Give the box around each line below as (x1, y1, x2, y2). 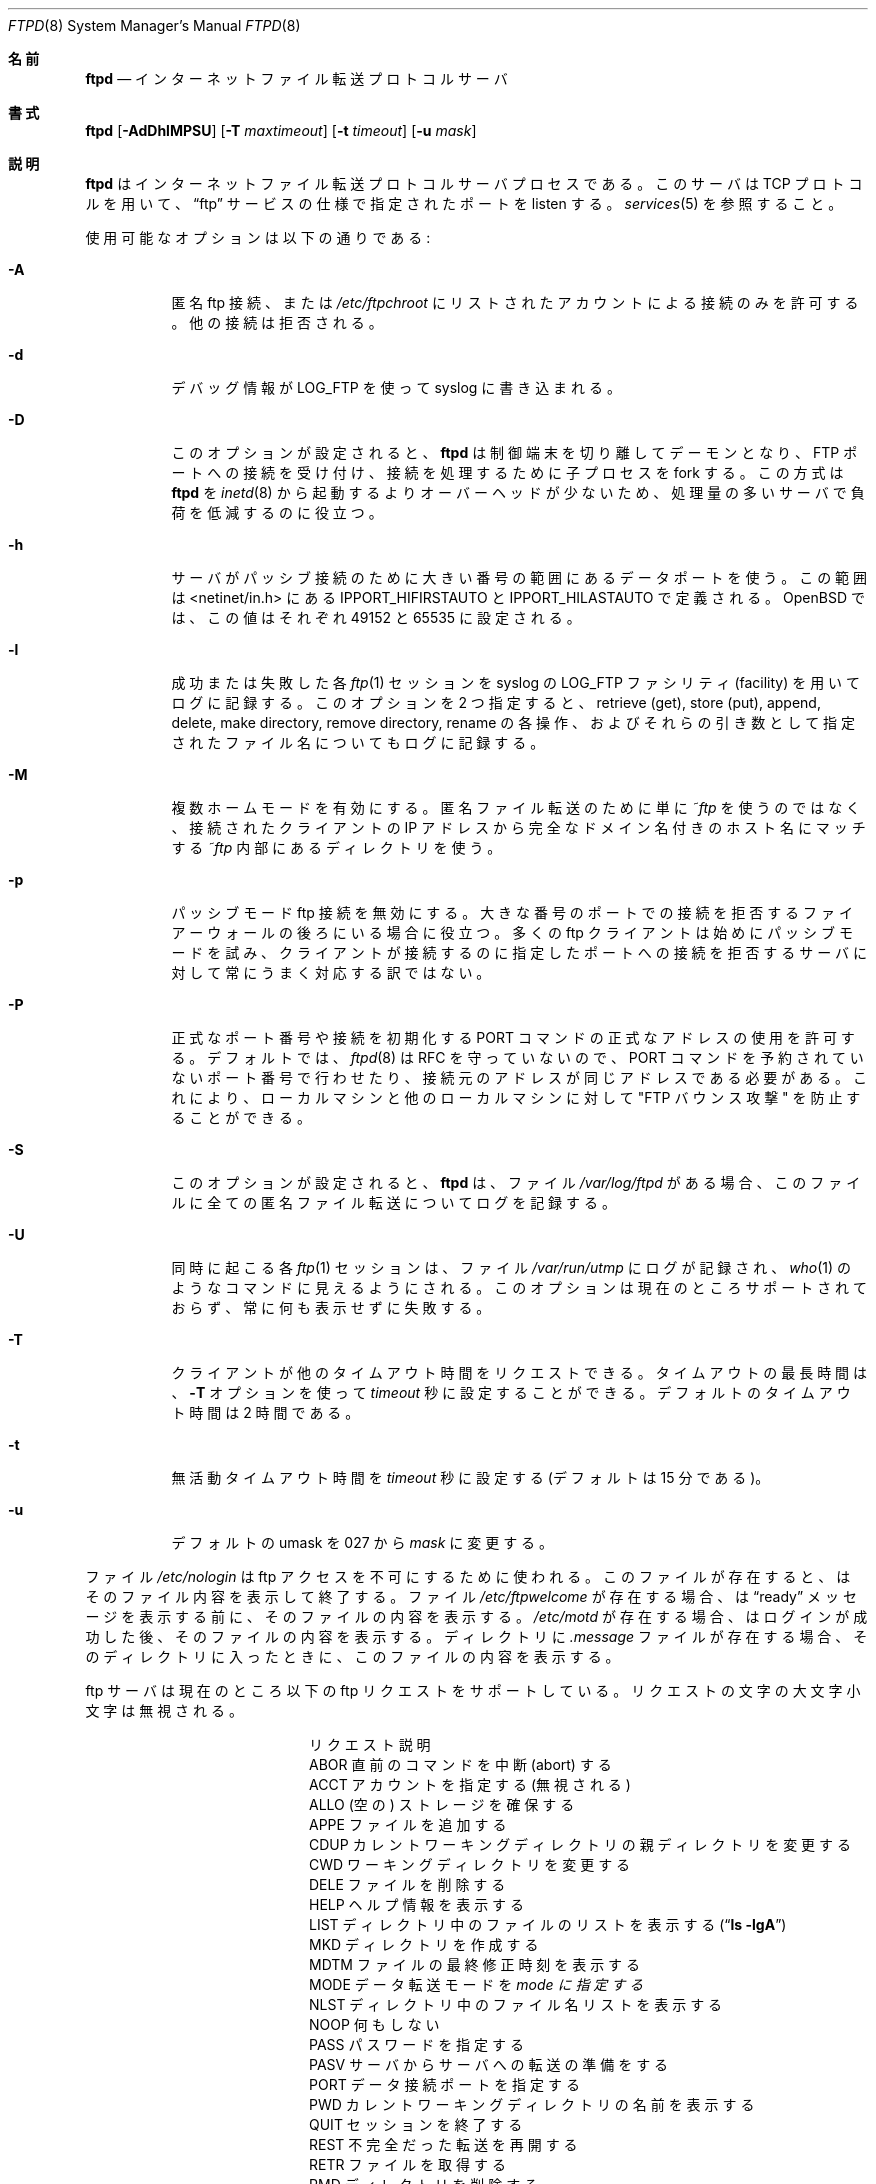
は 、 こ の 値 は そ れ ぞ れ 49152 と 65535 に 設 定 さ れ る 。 (171, 609, 581, 626)
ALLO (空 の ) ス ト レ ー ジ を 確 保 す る (309, 1796, 575, 1813)
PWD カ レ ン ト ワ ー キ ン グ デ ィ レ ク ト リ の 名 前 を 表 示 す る (309, 2096, 755, 2113)
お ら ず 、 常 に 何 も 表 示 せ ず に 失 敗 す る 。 (171, 1299, 491, 1316)
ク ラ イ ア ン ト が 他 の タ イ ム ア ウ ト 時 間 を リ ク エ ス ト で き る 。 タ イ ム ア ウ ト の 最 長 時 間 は (171, 1364, 868, 1381)
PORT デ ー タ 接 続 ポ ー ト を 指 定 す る (309, 2076, 580, 2093)
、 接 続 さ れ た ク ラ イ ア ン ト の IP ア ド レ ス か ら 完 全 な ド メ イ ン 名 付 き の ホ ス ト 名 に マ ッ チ (171, 819, 866, 836)
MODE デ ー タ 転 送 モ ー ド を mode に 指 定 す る (309, 1976, 644, 1993)
